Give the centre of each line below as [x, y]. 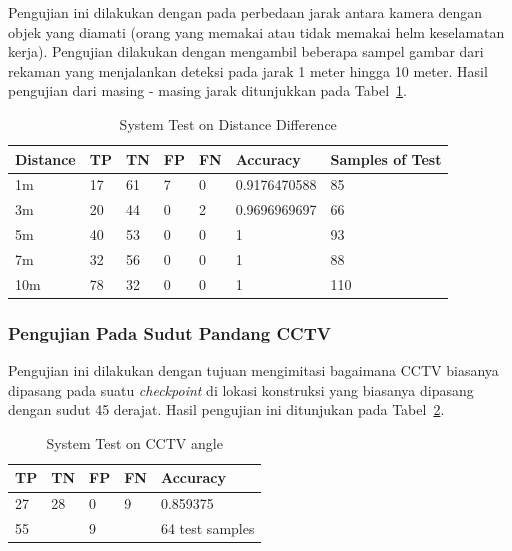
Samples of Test [386, 158]
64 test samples [207, 528]
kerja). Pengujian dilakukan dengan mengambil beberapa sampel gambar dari [246, 51]
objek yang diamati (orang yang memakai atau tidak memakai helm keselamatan [256, 31]
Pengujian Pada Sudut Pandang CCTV [169, 332]
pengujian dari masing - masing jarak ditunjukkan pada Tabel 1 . [207, 90]
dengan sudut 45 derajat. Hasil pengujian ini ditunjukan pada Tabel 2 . [226, 409]
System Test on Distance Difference [228, 123]
